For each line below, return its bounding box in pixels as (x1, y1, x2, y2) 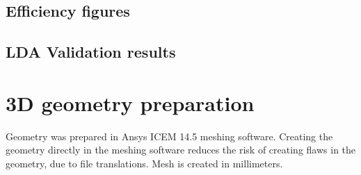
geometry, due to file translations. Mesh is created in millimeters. (6, 156, 283, 170)
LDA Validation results (6, 41, 176, 62)
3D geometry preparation (6, 88, 255, 117)
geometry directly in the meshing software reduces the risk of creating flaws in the (6, 142, 356, 157)
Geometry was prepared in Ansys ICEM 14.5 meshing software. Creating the (6, 128, 333, 143)
